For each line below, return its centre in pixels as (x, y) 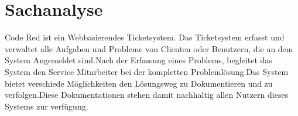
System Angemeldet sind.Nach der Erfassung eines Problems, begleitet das (138, 60)
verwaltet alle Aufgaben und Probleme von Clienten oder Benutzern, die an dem (149, 48)
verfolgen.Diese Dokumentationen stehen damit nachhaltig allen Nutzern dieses (147, 95)
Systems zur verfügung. (47, 106)
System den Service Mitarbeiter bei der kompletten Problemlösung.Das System (147, 71)
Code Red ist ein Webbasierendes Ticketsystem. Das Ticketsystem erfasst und (145, 37)
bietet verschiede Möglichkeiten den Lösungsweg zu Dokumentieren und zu (139, 83)
